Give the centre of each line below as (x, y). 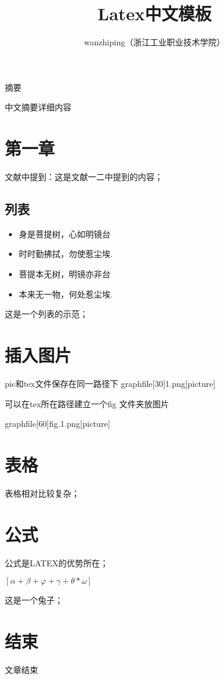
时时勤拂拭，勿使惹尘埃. (66, 254)
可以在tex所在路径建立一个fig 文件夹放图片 (87, 403)
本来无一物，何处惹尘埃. (66, 294)
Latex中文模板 (154, 13)
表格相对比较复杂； (42, 493)
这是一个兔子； (34, 600)
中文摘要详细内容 (38, 107)
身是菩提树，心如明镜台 (64, 233)
